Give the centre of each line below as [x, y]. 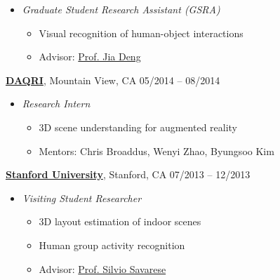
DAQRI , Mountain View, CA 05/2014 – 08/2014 [113, 80]
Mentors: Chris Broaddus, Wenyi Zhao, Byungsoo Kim [156, 151]
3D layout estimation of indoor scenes [120, 221]
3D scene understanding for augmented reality [138, 127]
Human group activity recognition [112, 245]
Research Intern [56, 104]
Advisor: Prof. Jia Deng [90, 56]
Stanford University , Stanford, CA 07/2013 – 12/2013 [128, 174]
